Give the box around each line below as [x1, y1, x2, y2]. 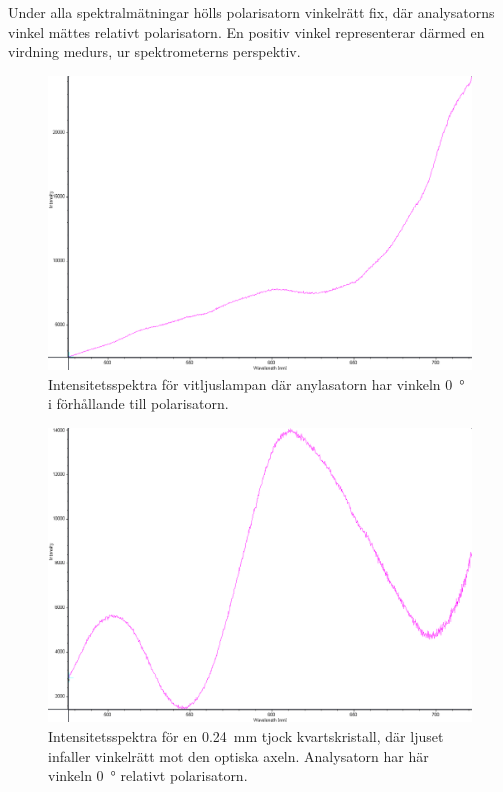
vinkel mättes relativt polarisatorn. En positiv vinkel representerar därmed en [8, 21, 485, 42]
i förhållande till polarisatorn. [48, 393, 229, 414]
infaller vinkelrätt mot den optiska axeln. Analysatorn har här [48, 745, 429, 766]
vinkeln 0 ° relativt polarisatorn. [48, 765, 248, 786]
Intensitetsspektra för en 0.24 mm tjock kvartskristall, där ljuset [48, 725, 444, 746]
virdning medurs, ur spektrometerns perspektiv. [8, 41, 301, 62]
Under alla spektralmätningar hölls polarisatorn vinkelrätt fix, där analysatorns [8, 2, 495, 22]
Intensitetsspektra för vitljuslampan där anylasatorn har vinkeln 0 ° [48, 373, 465, 394]
